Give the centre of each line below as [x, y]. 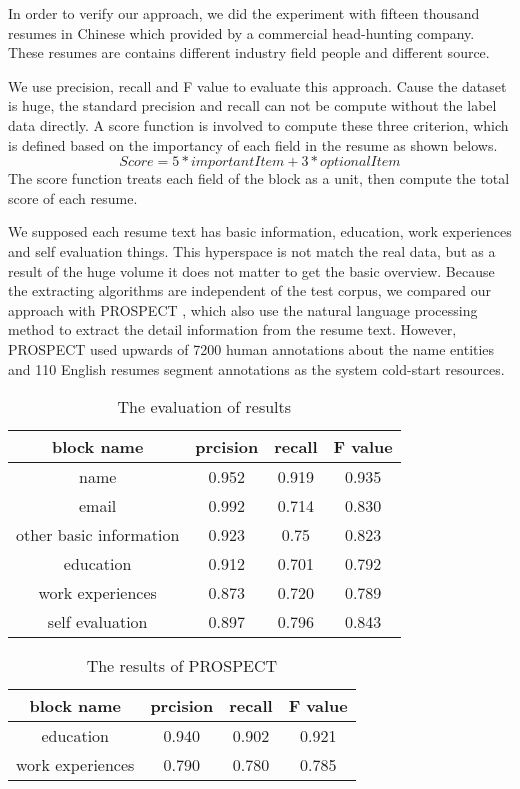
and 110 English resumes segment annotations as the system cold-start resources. [256, 368]
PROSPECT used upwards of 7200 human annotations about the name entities [251, 348]
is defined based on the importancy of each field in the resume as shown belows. [253, 144]
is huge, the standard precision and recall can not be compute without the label [252, 105]
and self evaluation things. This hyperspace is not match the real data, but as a [252, 250]
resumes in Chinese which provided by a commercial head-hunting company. [241, 32]
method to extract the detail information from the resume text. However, [232, 329]
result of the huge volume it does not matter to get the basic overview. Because [251, 270]
